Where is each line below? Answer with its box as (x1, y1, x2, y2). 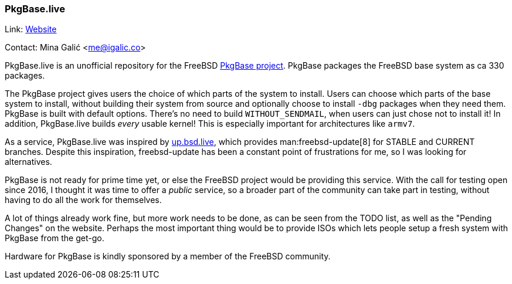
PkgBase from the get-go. (5, 233, 104, 244)
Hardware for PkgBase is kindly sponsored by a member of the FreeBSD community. (5, 251, 331, 262)
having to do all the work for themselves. (5, 195, 162, 205)
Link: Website (5, 24, 57, 35)
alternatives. (5, 157, 52, 167)
